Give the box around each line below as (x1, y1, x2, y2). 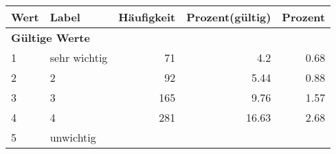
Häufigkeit (118, 9, 176, 25)
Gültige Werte (11, 30, 90, 45)
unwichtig (49, 129, 96, 145)
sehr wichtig (49, 49, 108, 65)
